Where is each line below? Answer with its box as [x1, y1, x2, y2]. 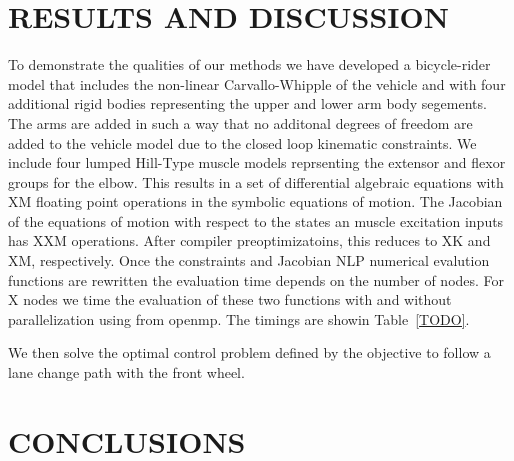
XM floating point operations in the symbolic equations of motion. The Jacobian [8, 191, 503, 212]
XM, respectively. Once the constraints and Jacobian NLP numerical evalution [8, 250, 490, 271]
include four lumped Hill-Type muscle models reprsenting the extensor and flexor [8, 152, 506, 173]
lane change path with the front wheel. [8, 362, 245, 383]
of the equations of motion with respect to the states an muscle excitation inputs [8, 210, 504, 231]
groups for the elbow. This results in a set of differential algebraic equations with [8, 171, 504, 192]
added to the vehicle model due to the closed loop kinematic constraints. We [8, 132, 477, 153]
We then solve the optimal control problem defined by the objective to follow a [8, 342, 491, 363]
